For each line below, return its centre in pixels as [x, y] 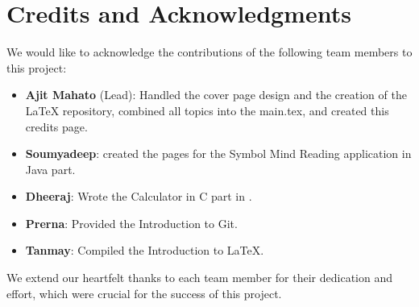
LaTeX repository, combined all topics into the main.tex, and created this [207, 110]
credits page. [56, 126]
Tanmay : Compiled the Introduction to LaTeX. [145, 250]
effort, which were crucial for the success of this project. [144, 293]
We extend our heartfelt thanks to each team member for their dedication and [199, 278]
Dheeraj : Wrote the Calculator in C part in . [139, 196]
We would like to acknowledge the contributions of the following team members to [209, 52]
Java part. [50, 169]
